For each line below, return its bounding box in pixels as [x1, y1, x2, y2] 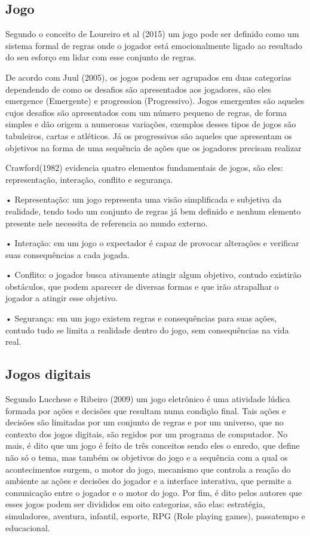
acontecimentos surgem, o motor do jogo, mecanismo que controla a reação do [5, 463, 291, 475]
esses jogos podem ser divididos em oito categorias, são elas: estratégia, [5, 498, 265, 510]
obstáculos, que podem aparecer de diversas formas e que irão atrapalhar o [5, 280, 279, 292]
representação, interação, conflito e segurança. [5, 173, 173, 185]
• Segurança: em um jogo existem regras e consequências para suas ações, [5, 312, 277, 324]
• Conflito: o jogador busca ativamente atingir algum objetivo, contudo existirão [5, 268, 302, 281]
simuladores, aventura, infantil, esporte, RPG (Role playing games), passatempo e [5, 510, 305, 522]
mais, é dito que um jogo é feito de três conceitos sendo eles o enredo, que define [5, 439, 300, 452]
